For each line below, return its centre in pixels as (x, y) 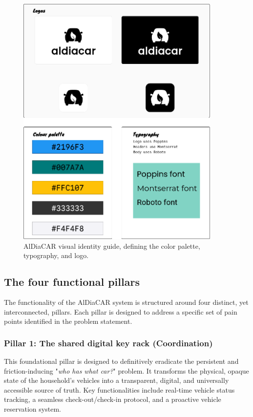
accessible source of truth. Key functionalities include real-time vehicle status (119, 389)
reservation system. (32, 408)
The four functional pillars (72, 282)
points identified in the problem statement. (68, 321)
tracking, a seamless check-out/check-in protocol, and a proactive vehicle (113, 399)
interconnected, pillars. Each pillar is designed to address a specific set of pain (121, 311)
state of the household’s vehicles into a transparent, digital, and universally (116, 380)
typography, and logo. (56, 255)
